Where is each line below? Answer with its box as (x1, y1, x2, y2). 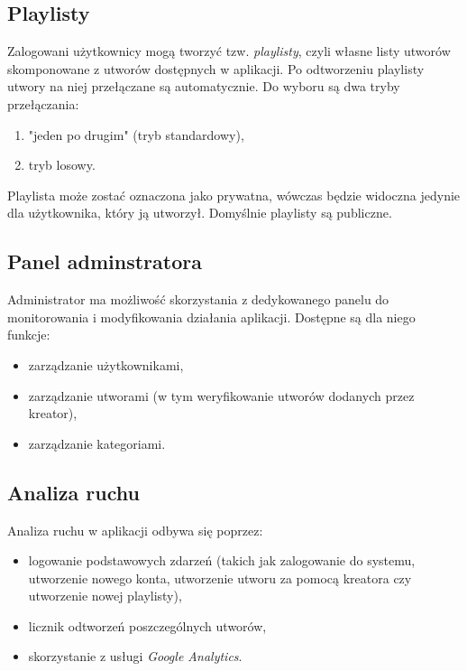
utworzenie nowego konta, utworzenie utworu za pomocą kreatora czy (28, 568, 412, 587)
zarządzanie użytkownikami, (28, 355, 184, 374)
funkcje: (7, 325, 50, 344)
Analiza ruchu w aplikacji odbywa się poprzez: (7, 520, 263, 539)
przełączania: (7, 94, 79, 113)
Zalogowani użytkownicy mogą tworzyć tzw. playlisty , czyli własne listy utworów (7, 42, 451, 61)
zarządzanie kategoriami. (28, 433, 166, 452)
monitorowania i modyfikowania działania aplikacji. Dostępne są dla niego (7, 307, 416, 326)
